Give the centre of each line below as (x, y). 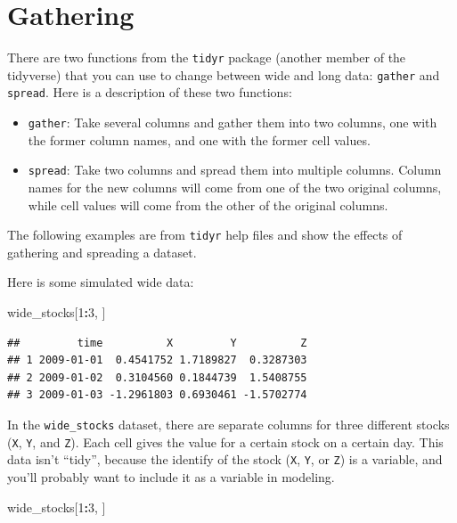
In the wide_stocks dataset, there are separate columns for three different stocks (228, 424)
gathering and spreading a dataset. (102, 252)
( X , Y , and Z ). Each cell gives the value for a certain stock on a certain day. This (225, 441)
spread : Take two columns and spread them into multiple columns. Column (235, 170)
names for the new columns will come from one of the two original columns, (235, 187)
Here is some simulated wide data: (101, 282)
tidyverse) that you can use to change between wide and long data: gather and (224, 74)
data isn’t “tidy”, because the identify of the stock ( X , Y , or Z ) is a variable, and (225, 459)
